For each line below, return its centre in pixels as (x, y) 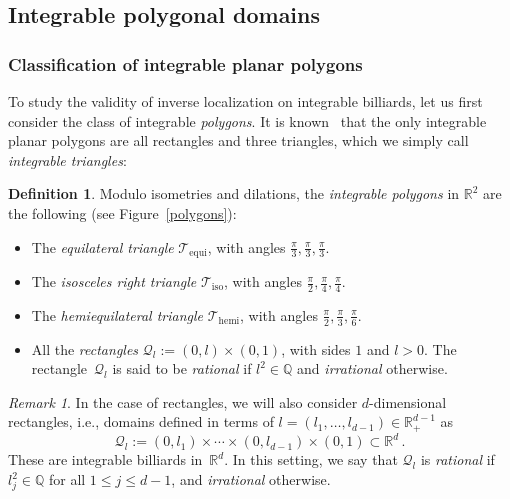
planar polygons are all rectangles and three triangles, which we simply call (238, 140)
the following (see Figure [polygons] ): (122, 212)
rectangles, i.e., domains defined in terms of (141, 421)
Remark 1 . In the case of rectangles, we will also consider (183, 401)
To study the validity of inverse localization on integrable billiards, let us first (245, 101)
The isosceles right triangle (114, 281)
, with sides (316, 348)
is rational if (457, 459)
